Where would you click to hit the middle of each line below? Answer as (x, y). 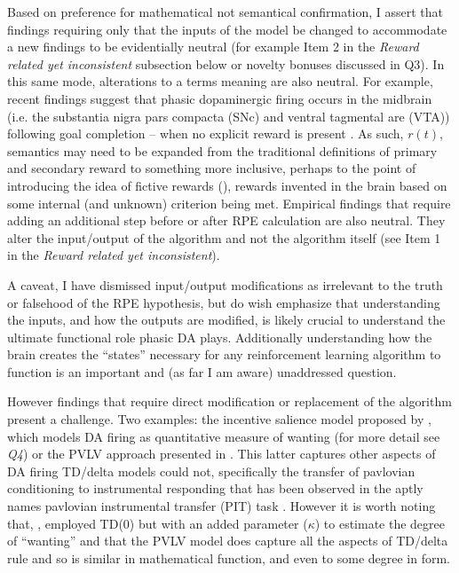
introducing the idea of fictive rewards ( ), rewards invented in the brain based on (227, 185)
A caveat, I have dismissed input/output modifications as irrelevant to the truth (225, 284)
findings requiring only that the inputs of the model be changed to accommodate (227, 29)
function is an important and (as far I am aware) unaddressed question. (202, 371)
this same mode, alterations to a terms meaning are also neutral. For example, (220, 81)
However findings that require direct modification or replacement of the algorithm (229, 401)
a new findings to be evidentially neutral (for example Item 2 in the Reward (213, 47)
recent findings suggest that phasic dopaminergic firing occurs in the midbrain (220, 98)
